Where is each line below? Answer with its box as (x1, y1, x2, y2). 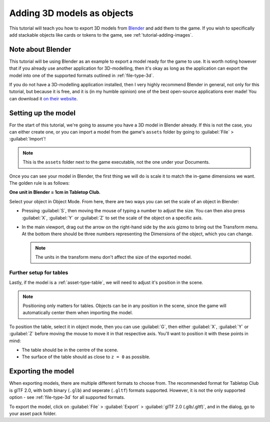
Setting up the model (9, 108, 76, 117)
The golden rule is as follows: (9, 180, 70, 186)
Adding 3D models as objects (9, 8, 133, 19)
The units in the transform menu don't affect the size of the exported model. (35, 254, 192, 260)
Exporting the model (9, 367, 74, 376)
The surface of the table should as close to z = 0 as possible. (21, 354, 150, 360)
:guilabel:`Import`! (9, 136, 46, 142)
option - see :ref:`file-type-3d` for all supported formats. (9, 394, 125, 400)
